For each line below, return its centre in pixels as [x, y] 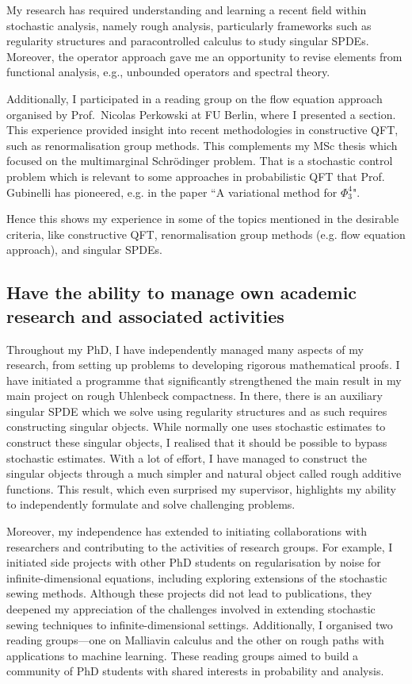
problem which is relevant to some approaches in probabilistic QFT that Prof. [196, 176]
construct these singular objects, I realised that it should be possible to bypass [197, 442]
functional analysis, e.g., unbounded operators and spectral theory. [168, 72]
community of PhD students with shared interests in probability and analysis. [195, 671]
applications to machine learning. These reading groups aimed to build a [183, 655]
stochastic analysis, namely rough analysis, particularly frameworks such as [189, 25]
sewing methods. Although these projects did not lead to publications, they [189, 593]
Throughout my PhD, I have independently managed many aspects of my [185, 349]
